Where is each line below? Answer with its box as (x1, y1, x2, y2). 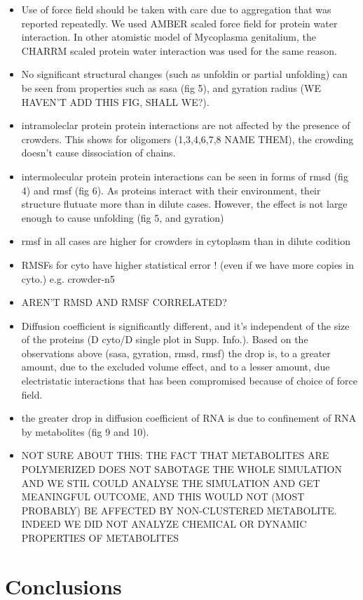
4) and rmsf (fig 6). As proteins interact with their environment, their (21, 182, 321, 197)
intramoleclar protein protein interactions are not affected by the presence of (21, 118, 350, 133)
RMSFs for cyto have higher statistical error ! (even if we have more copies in (21, 257, 354, 272)
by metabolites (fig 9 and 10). (21, 424, 149, 439)
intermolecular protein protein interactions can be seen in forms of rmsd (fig (21, 168, 348, 183)
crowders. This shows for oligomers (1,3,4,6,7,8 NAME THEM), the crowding (21, 131, 354, 146)
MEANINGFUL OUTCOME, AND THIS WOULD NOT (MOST (21, 489, 305, 504)
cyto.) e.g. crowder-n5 (21, 271, 115, 286)
